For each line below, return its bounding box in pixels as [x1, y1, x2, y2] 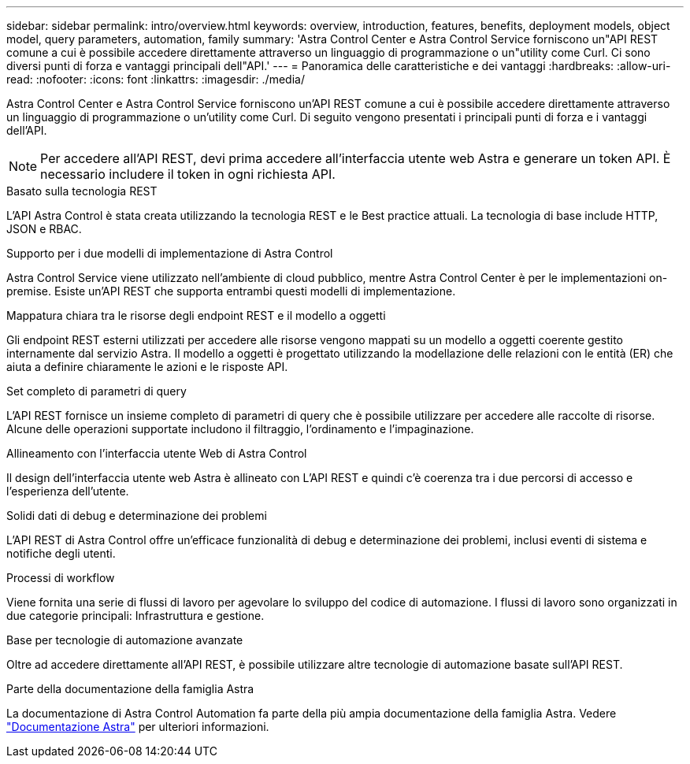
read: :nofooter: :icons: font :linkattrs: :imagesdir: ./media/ [6, 72, 305, 86]
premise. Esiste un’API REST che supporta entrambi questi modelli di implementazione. [6, 284, 456, 298]
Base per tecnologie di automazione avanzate [6, 633, 243, 647]
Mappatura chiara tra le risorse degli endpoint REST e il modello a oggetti [6, 309, 386, 322]
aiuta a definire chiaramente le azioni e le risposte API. [6, 360, 288, 373]
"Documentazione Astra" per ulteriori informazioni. [6, 720, 269, 733]
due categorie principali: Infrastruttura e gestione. [6, 609, 265, 622]
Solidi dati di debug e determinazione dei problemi [6, 509, 267, 522]
